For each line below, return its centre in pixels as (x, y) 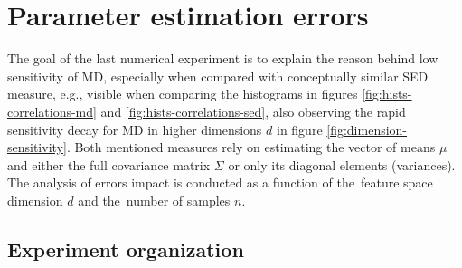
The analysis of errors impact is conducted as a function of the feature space (220, 182)
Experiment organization (126, 249)
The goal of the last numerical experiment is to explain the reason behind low (223, 58)
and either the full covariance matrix (109, 164)
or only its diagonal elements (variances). (342, 164)
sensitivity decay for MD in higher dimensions (135, 129)
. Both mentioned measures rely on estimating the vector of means (251, 147)
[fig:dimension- (367, 129)
